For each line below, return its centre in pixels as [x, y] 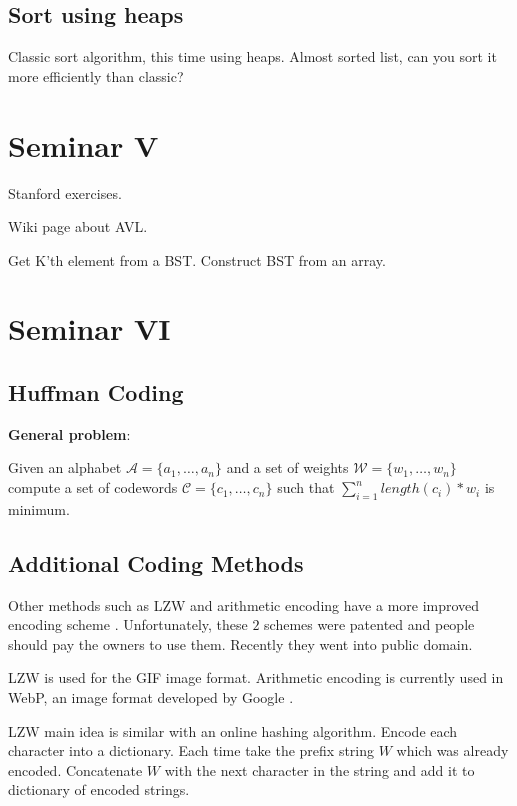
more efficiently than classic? [96, 75]
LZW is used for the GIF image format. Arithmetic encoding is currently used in [256, 677]
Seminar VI [89, 328]
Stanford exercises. [65, 192]
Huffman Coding [96, 392]
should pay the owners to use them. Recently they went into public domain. [240, 643]
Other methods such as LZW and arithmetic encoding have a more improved [244, 604]
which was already [452, 750]
